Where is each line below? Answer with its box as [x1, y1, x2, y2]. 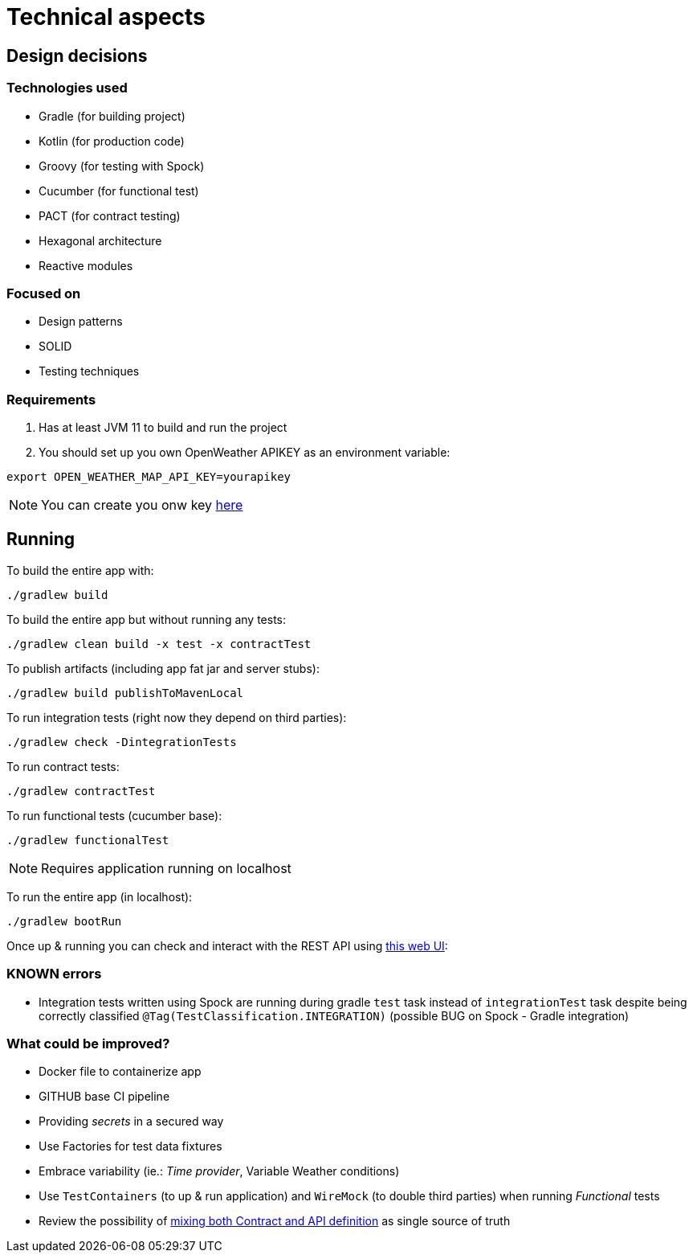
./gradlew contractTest [6, 784, 156, 798]
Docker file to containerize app [39, 1064, 202, 1079]
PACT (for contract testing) [39, 208, 181, 223]
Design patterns [39, 314, 123, 329]
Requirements [6, 391, 96, 408]
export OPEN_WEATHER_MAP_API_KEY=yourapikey [6, 470, 291, 484]
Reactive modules [39, 258, 133, 273]
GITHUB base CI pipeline [39, 1089, 170, 1104]
